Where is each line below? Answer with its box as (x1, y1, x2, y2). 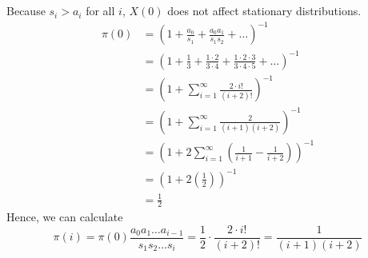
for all (86, 2, 115, 19)
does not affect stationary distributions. (167, 2, 362, 19)
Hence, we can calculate (6, 208, 123, 225)
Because (6, 2, 46, 19)
